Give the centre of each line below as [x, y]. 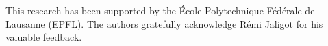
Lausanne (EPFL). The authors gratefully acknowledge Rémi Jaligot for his [164, 23]
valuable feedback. [44, 37]
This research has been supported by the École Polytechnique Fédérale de [160, 10]
